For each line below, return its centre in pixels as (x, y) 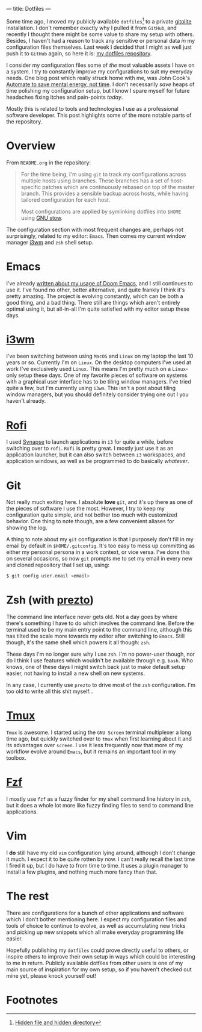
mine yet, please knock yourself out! (51, 975)
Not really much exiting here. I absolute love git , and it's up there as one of (100, 502)
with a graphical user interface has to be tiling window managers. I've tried (99, 382)
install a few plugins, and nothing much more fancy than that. (82, 872)
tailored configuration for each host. (66, 200)
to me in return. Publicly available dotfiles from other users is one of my (95, 963)
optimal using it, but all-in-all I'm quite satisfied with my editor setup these (98, 309)
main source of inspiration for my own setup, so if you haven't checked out (99, 969)
